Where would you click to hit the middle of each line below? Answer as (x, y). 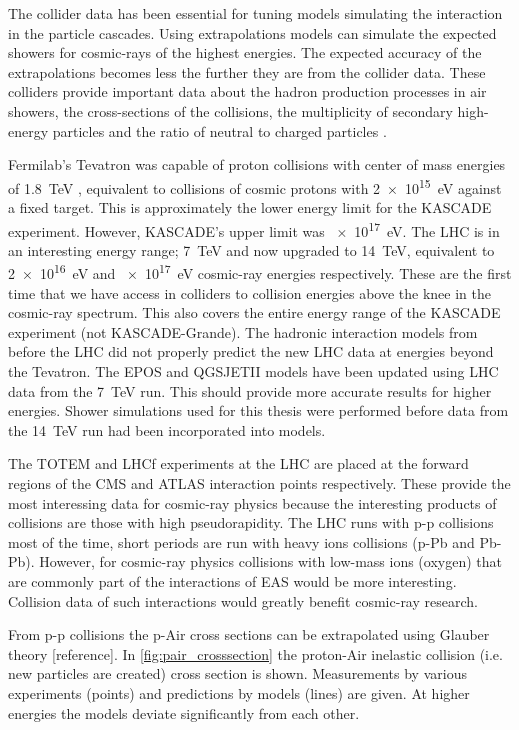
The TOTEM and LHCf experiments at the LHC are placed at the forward (238, 463)
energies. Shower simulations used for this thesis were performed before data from (258, 410)
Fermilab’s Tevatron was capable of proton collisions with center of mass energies (257, 164)
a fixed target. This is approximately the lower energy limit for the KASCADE (250, 207)
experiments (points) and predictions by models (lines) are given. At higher (239, 692)
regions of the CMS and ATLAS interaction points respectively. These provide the (259, 483)
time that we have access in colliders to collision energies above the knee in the (249, 292)
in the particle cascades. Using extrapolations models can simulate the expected (252, 32)
